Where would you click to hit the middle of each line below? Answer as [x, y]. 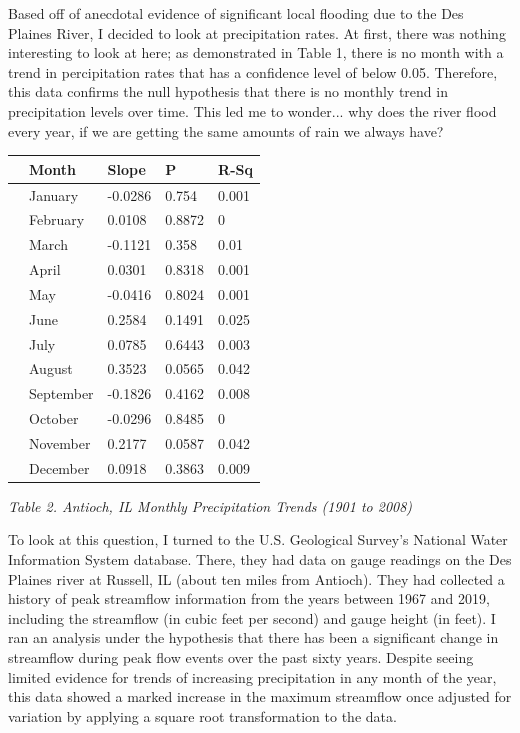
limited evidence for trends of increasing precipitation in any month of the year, [252, 676]
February [57, 219]
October [54, 418]
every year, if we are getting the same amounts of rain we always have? [226, 130]
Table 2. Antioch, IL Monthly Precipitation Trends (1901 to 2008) [210, 505]
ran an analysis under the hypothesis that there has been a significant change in [253, 637]
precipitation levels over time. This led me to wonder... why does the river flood [252, 110]
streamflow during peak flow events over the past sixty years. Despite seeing [241, 657]
